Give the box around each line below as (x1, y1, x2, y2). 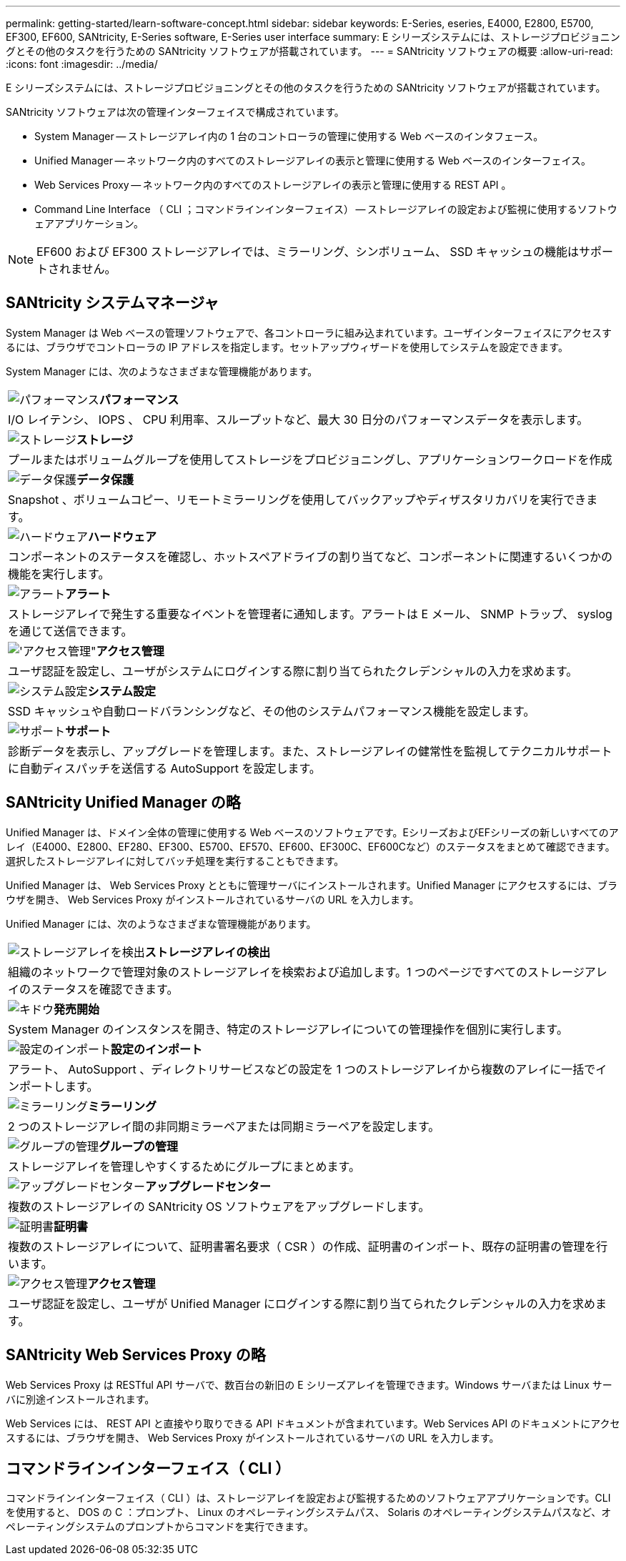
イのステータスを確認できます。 (8, 981, 179, 996)
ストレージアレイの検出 (144, 944, 271, 959)
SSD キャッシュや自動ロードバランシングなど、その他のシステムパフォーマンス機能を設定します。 (8, 703, 535, 718)
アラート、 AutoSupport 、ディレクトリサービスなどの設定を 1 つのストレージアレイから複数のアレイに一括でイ (8, 1061, 607, 1076)
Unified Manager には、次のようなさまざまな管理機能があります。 (6, 917, 317, 930)
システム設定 (87, 683, 156, 698)
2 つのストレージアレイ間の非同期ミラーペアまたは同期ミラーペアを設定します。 (8, 1119, 440, 1134)
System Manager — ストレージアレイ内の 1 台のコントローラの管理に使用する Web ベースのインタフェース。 (34, 130, 544, 142)
